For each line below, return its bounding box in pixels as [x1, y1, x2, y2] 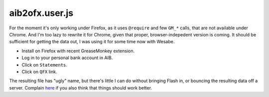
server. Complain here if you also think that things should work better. [9, 85, 152, 91]
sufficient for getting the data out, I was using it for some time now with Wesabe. [9, 39, 175, 45]
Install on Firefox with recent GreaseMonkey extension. [21, 48, 135, 54]
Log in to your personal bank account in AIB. [21, 55, 113, 61]
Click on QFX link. [21, 69, 57, 75]
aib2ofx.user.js [9, 7, 74, 18]
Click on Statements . [21, 62, 67, 68]
